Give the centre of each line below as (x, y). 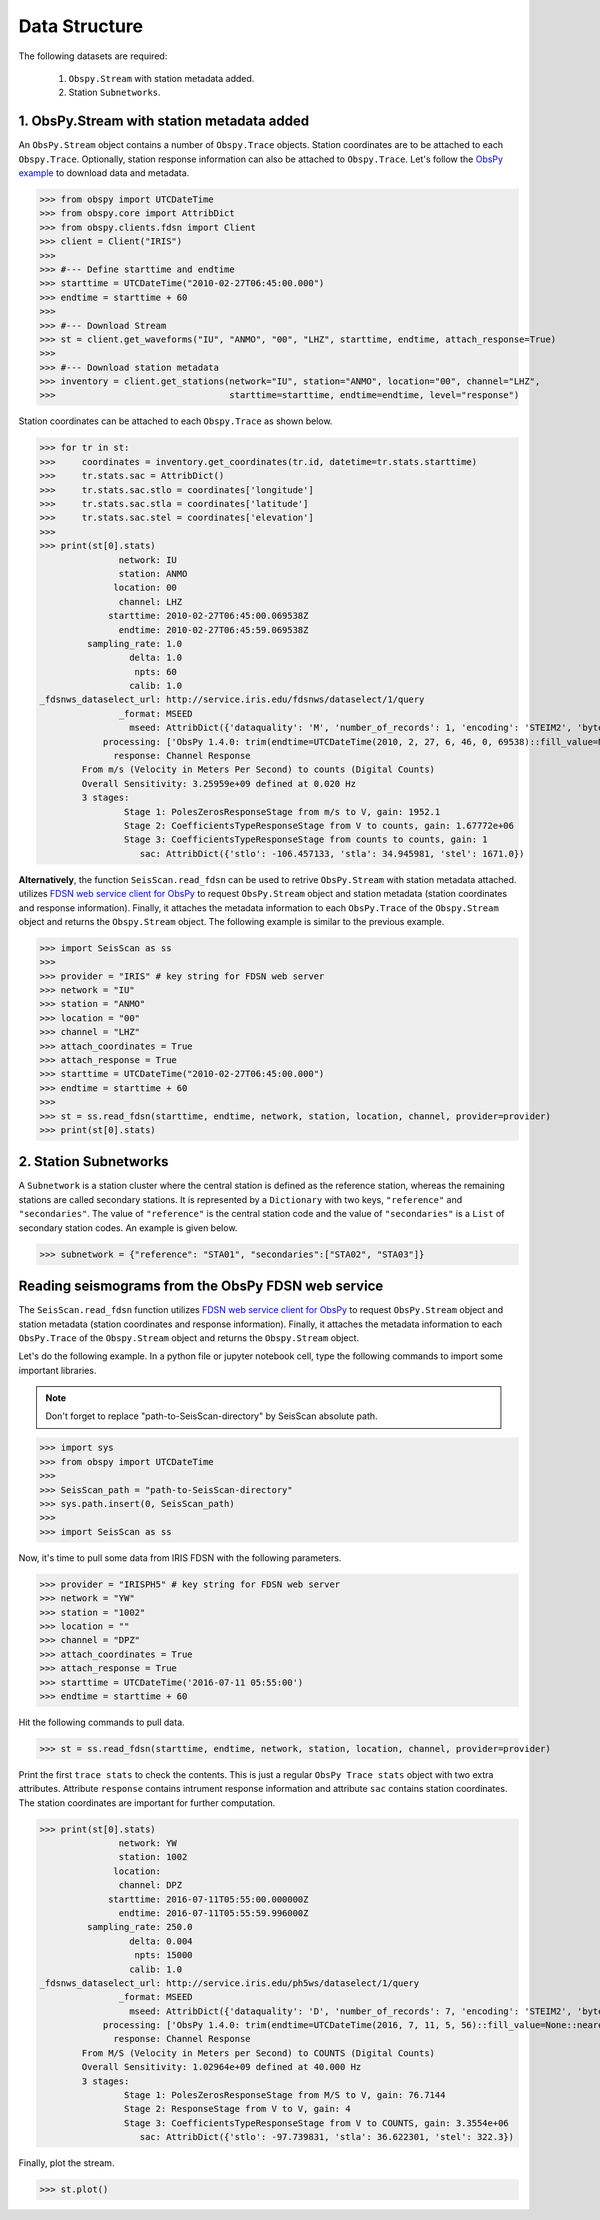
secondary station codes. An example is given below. (128, 1227)
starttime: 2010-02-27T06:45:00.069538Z (208, 616)
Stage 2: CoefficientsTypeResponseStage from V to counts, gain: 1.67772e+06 (319, 825)
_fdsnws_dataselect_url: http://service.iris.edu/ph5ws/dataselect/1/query (229, 1983)
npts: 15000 (164, 1955)
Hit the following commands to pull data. (101, 1722)
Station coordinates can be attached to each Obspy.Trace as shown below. (175, 421)
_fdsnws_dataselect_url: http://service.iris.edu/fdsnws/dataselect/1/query (232, 699)
